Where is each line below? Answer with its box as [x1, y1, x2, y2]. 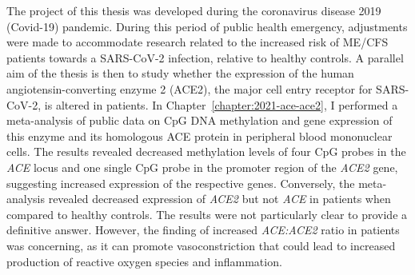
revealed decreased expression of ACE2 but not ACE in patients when [48, 190, 391, 207]
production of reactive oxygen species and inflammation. [6, 253, 282, 269]
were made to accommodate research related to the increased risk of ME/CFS [6, 34, 389, 50]
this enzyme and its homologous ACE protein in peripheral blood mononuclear [6, 127, 393, 144]
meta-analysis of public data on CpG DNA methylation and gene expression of [6, 112, 393, 129]
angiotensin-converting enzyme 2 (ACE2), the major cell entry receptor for [6, 80, 373, 97]
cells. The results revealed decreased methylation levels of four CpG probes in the [6, 143, 406, 160]
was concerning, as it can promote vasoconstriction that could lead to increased [6, 237, 396, 253]
